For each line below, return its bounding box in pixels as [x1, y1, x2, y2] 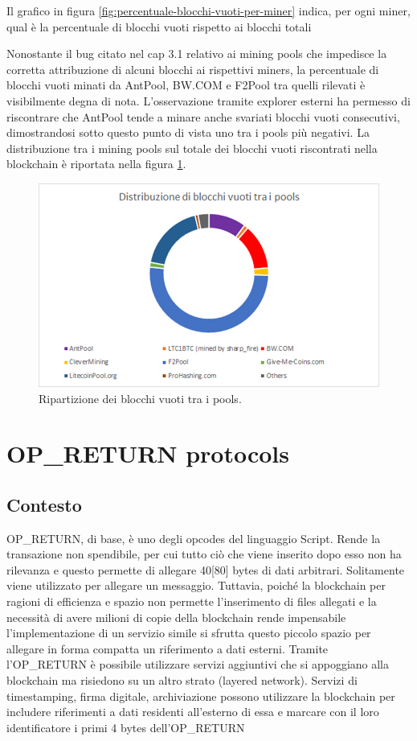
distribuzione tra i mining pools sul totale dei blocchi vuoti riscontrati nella [6, 139, 378, 156]
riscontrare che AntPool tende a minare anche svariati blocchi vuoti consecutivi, [6, 108, 400, 125]
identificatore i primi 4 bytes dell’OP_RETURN [6, 718, 245, 735]
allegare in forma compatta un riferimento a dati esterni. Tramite [6, 640, 329, 657]
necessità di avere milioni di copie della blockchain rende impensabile [6, 608, 346, 625]
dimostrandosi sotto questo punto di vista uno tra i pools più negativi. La [6, 124, 370, 141]
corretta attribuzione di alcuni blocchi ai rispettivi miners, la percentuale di [6, 60, 379, 77]
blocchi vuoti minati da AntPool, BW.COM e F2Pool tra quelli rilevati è [6, 76, 366, 93]
